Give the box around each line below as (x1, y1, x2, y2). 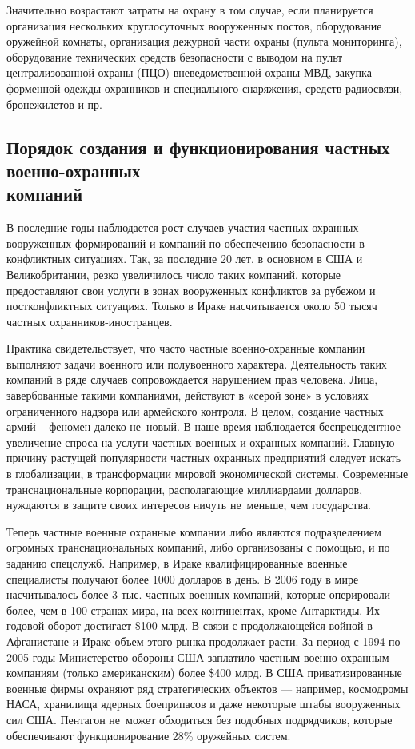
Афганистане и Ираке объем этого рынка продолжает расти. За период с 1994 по (6, 632, 401, 649)
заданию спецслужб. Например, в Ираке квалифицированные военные (6, 555, 348, 572)
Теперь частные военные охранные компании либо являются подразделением (6, 523, 381, 540)
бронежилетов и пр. (6, 95, 102, 112)
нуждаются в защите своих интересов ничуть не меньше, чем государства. (6, 496, 371, 513)
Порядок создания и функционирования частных (6, 134, 390, 159)
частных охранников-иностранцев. (6, 313, 173, 329)
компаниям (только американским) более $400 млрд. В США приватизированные (6, 664, 402, 681)
